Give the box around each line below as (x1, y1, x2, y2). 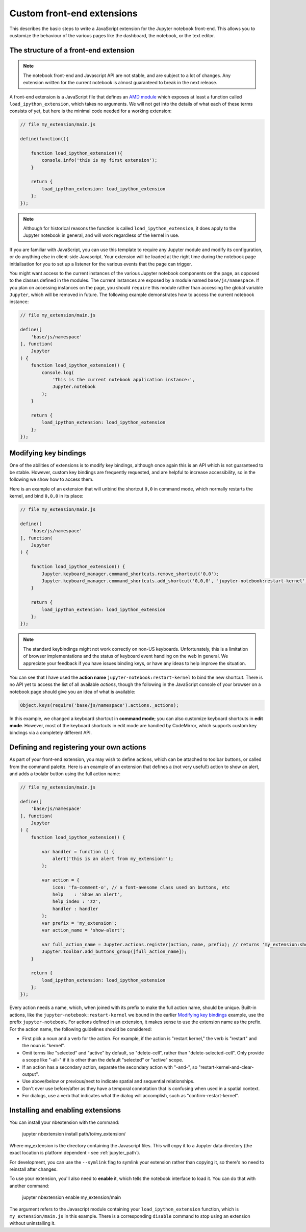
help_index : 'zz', (52, 899, 101, 904)
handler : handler (52, 906, 99, 911)
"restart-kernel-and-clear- (198, 1064, 254, 1070)
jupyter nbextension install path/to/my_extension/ (22, 1131, 126, 1137)
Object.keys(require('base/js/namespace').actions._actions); (20, 702, 179, 708)
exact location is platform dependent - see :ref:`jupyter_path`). (9, 1150, 140, 1156)
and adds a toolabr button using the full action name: (9, 771, 121, 777)
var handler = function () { (41, 849, 115, 854)
